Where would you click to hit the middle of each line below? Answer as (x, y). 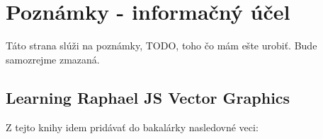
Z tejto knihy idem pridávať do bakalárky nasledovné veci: (132, 127)
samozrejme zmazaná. (53, 59)
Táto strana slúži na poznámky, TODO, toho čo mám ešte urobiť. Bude (161, 46)
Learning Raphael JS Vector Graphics (148, 97)
